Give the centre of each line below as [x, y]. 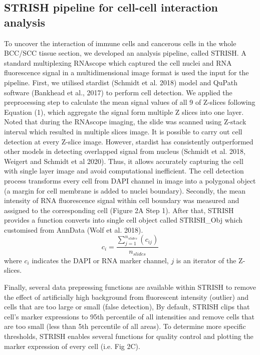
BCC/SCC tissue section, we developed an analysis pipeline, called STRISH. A [125, 53]
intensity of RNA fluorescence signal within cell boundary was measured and [122, 200]
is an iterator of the [206, 260]
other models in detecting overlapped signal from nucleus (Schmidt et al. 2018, [125, 151]
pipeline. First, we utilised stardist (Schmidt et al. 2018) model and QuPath [121, 82]
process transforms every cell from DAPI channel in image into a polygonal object [130, 180]
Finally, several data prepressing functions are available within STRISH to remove [130, 287]
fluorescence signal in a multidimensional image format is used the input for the [126, 72]
